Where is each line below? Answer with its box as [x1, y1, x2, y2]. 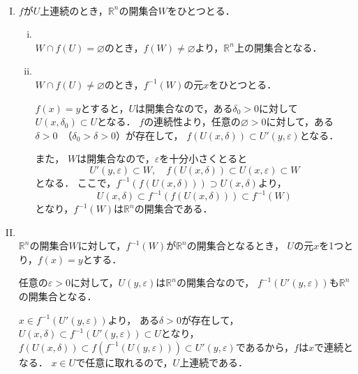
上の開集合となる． [234, 40, 322, 54]
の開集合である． [134, 201, 213, 216]
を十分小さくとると [159, 151, 248, 166]
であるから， [235, 339, 294, 354]
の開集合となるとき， [186, 238, 284, 253]
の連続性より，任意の [144, 114, 241, 129]
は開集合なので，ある [135, 100, 233, 115]
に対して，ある [266, 114, 334, 129]
